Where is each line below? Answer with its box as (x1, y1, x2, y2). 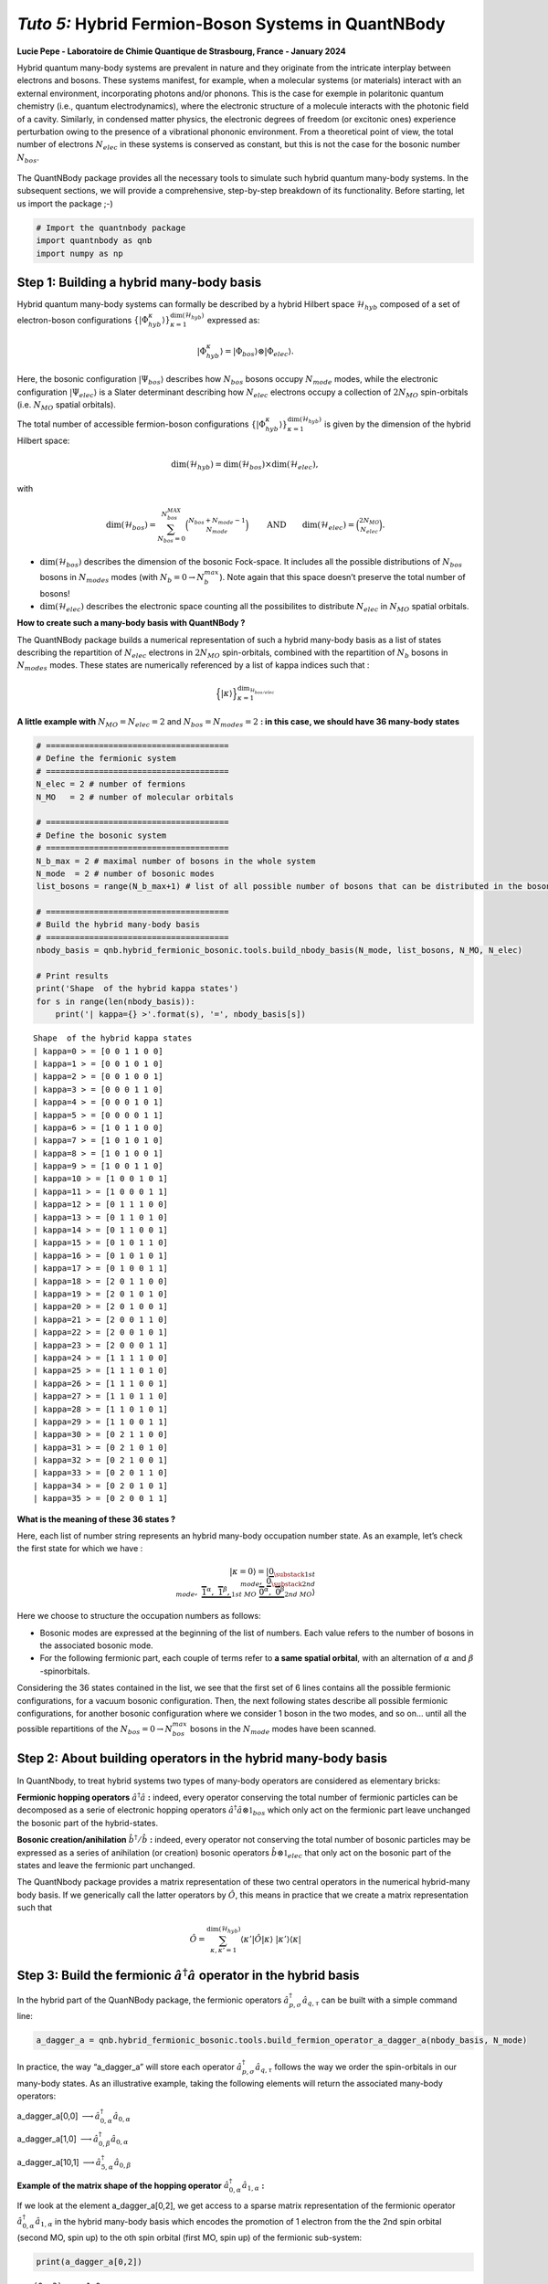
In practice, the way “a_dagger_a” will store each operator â (16, 2061, 242, 2073)
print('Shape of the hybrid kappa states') (36, 983, 239, 994)
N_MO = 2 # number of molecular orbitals (36, 791, 235, 802)
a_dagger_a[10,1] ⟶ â (16, 2156, 102, 2167)
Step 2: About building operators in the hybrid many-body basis (16, 1750, 388, 1767)
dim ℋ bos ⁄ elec (237, 683, 275, 695)
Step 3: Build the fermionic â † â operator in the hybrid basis (16, 1965, 360, 1983)
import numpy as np (36, 248, 123, 259)
